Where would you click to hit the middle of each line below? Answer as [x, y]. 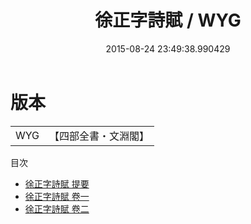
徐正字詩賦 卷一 [57, 196]
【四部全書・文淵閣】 [99, 136]
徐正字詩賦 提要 [57, 183]
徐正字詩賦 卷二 [57, 208]
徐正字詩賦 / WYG [168, 20]
